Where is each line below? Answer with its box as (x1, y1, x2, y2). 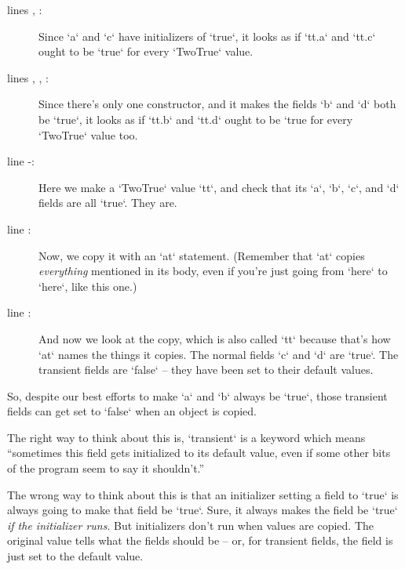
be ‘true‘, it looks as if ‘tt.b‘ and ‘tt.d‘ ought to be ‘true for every (38, 111, 353, 127)
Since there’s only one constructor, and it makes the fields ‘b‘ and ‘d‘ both (38, 96, 396, 112)
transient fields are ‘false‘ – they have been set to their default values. (38, 361, 374, 378)
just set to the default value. (7, 548, 144, 564)
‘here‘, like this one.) (38, 277, 137, 294)
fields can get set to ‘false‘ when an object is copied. (7, 403, 257, 419)
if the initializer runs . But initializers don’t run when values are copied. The (7, 516, 374, 533)
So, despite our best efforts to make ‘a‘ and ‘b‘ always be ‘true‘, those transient (7, 387, 388, 404)
